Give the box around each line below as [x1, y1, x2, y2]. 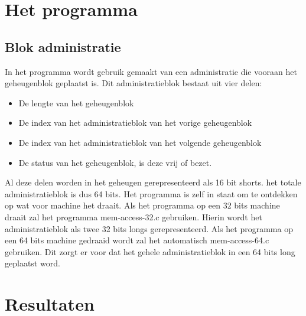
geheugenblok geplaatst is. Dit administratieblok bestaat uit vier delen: [5, 77, 262, 89]
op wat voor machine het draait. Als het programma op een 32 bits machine [5, 199, 280, 211]
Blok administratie [5, 37, 121, 56]
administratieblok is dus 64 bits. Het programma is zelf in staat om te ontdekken [5, 187, 298, 200]
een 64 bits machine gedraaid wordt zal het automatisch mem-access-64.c [5, 234, 269, 246]
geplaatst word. [5, 257, 60, 269]
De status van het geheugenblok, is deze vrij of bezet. [18, 156, 212, 168]
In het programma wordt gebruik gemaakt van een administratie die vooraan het [5, 65, 297, 77]
